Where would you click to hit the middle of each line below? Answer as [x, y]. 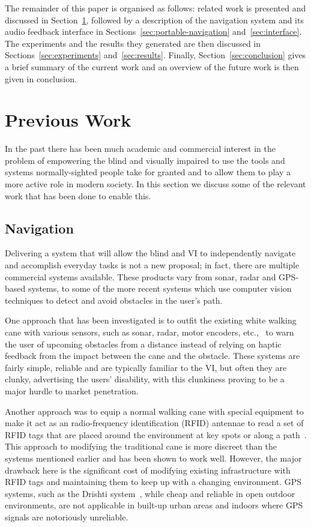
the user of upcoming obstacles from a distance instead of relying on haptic [143, 344]
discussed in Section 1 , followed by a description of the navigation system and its [154, 20]
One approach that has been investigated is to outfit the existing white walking [151, 320]
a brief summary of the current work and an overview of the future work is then [152, 66]
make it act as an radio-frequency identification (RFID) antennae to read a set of [154, 423]
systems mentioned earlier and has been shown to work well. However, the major [153, 458]
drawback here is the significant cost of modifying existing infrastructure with [148, 470]
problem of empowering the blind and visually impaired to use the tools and [145, 160]
